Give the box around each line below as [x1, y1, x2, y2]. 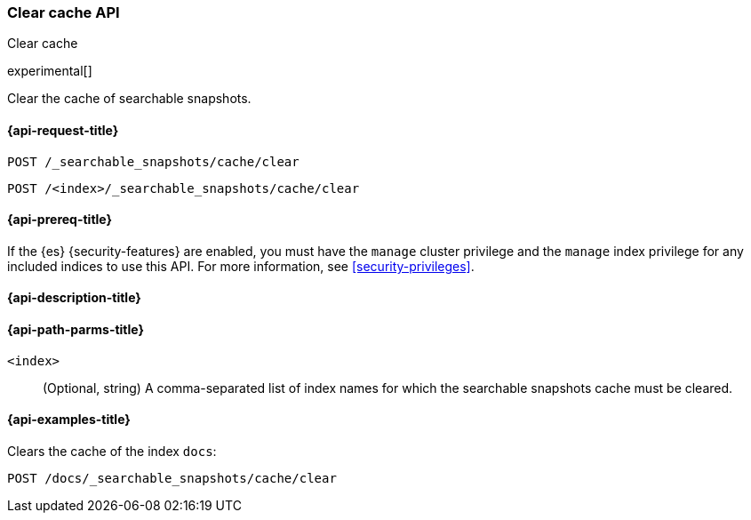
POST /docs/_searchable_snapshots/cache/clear [7, 470, 337, 485]
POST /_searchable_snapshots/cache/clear [7, 154, 300, 169]
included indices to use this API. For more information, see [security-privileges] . [7, 258, 475, 274]
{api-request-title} [7, 122, 119, 138]
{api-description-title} [7, 290, 141, 306]
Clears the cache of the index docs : [7, 443, 217, 459]
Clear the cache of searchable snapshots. [7, 91, 252, 107]
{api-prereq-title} [7, 212, 113, 228]
